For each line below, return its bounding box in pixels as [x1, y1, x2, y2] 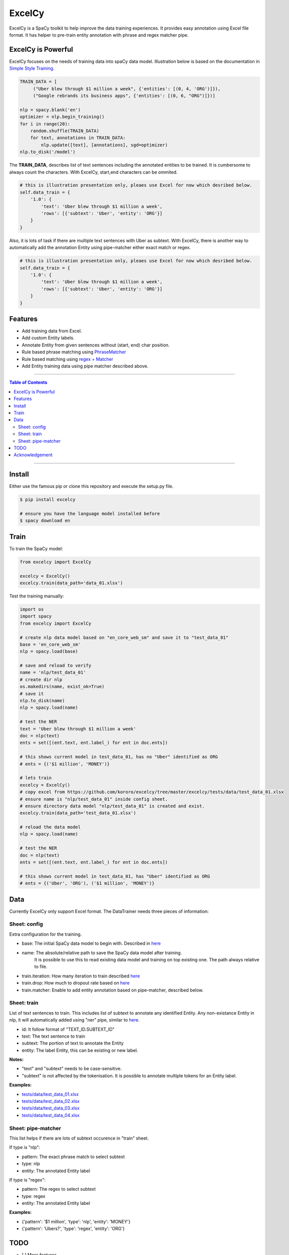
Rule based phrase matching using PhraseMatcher [22, 349, 126, 355]
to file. [34, 964, 48, 970]
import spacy [20, 613, 52, 619]
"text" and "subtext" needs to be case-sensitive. [22, 1066, 122, 1072]
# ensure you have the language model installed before [20, 511, 160, 517]
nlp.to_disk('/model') [20, 149, 76, 155]
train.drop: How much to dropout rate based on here [22, 980, 130, 986]
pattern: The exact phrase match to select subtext [22, 1154, 125, 1160]
